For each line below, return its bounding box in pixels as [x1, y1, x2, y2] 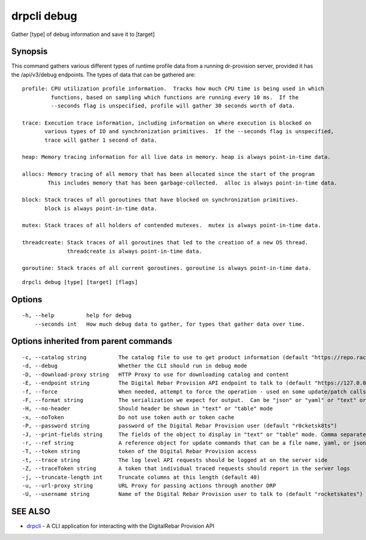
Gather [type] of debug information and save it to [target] [11, 31, 155, 38]
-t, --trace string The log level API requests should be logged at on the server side [22, 456, 328, 464]
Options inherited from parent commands [11, 336, 173, 346]
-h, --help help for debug [22, 312, 132, 319]
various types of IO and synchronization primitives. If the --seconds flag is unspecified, [45, 128, 334, 135]
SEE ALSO [11, 506, 51, 517]
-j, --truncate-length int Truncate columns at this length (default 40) [22, 473, 260, 481]
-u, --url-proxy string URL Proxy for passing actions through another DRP [22, 482, 276, 489]
